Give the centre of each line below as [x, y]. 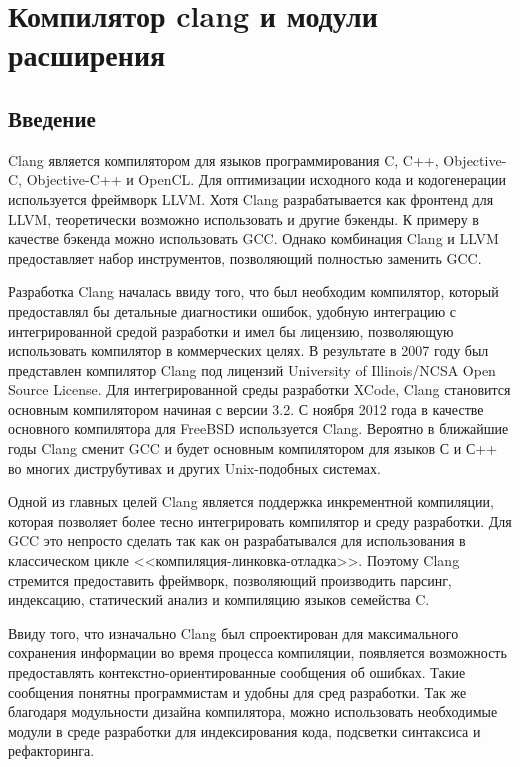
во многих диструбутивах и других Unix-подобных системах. [194, 467]
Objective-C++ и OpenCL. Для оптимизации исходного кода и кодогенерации [266, 179]
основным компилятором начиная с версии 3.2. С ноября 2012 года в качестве [246, 408]
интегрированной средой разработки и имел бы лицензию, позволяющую [231, 330]
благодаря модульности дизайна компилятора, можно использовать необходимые [253, 711]
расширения [87, 54]
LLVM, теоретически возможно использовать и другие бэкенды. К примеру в [243, 218]
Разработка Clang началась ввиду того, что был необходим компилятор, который [253, 291]
